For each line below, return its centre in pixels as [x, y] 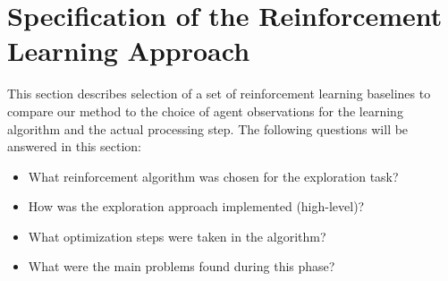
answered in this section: [74, 146]
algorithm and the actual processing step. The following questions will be [208, 128]
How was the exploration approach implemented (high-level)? [196, 206]
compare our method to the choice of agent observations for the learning [205, 111]
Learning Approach [129, 51]
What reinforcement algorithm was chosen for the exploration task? [213, 176]
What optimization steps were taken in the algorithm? [177, 236]
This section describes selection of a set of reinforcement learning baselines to [219, 94]
